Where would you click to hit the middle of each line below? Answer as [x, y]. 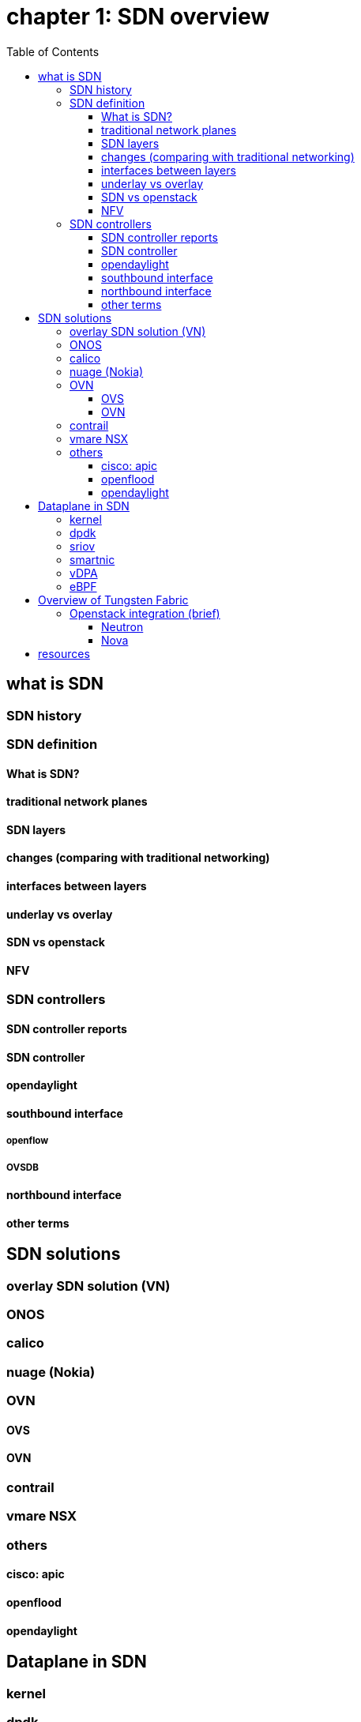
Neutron [122, 626]
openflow [28, 1141]
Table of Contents [53, 51]
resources [64, 653]
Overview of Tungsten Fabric [113, 600]
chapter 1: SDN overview [138, 17]
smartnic [92, 559]
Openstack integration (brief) [145, 613]
